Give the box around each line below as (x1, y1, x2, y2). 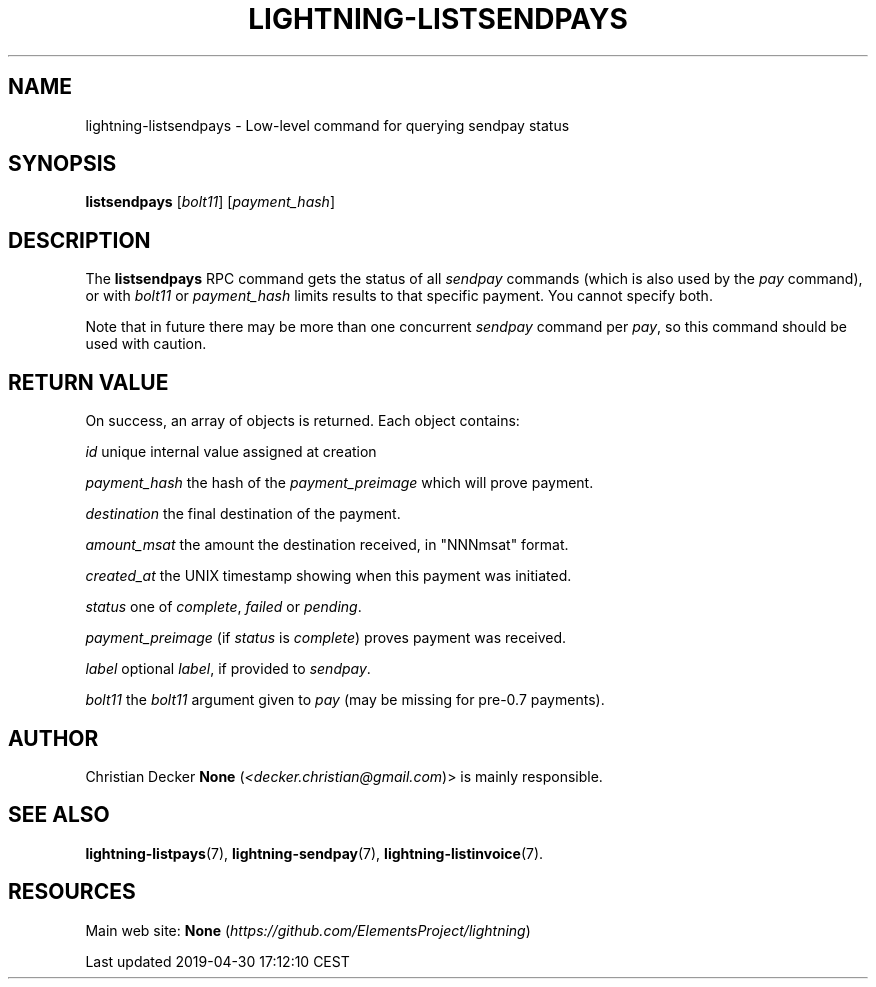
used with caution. (85, 335, 207, 353)
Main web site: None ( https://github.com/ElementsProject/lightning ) (85, 921, 531, 939)
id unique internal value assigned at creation (85, 443, 377, 461)
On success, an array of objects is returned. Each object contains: (85, 412, 520, 430)
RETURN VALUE (8, 369, 169, 395)
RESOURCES (8, 879, 136, 905)
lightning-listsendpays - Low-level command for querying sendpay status (85, 116, 570, 134)
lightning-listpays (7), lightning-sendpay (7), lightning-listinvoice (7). (85, 844, 544, 862)
